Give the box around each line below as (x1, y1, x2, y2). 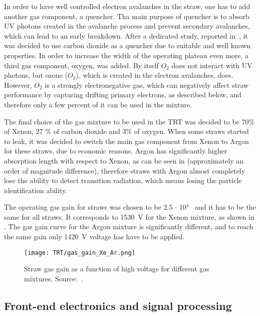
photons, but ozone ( (4, 70, 68, 80)
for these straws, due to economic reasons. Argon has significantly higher (4, 145, 227, 156)
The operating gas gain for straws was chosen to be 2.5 (4, 202, 173, 212)
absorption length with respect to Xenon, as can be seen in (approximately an (4, 155, 243, 166)
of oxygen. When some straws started (134, 126, 249, 136)
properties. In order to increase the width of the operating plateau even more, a (4, 50, 249, 60)
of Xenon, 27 (4, 126, 43, 136)
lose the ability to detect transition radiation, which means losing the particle (4, 175, 242, 186)
